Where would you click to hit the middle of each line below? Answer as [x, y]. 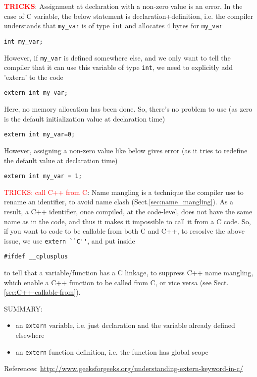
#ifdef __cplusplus [36, 257]
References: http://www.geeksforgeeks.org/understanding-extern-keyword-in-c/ [124, 368]
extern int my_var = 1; [43, 176]
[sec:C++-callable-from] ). [42, 292]
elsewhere [30, 335]
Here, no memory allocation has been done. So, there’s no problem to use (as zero [128, 109]
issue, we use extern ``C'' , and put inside [70, 240]
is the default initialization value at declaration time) [85, 118]
